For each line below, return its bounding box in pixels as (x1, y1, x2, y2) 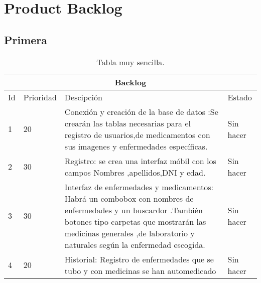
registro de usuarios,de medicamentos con (64, 128, 210, 140)
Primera (4, 32, 48, 47)
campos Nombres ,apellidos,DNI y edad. (64, 166, 206, 178)
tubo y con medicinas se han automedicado (64, 264, 216, 276)
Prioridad (23, 91, 57, 103)
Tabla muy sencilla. (96, 56, 165, 68)
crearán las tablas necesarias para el (64, 117, 191, 129)
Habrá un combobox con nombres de (64, 192, 194, 204)
